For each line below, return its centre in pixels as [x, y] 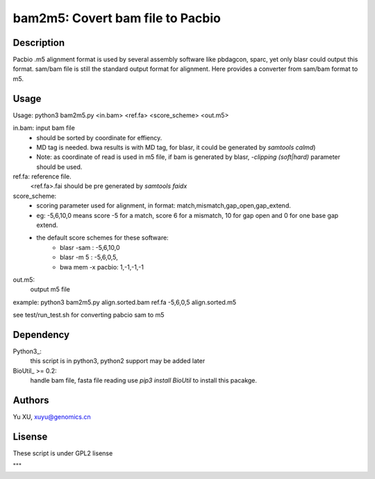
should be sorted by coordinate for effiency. [99, 137]
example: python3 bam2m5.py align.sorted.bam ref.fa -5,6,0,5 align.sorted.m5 [125, 302]
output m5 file [50, 289]
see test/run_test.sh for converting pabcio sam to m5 [89, 315]
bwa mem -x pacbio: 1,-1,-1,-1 [102, 267]
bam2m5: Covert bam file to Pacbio [117, 18]
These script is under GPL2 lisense [63, 453]
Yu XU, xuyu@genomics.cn [52, 417]
